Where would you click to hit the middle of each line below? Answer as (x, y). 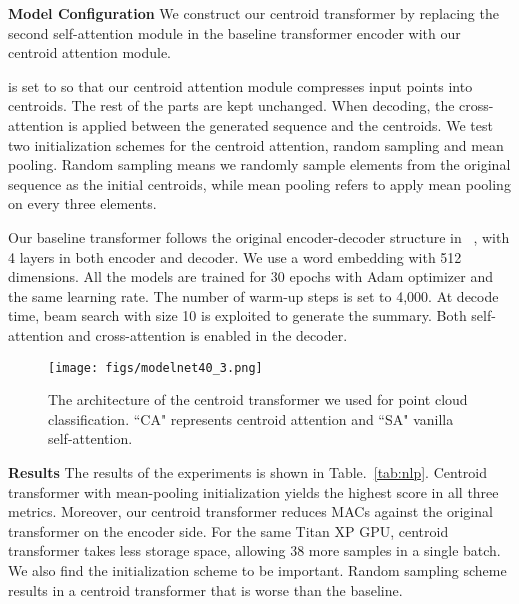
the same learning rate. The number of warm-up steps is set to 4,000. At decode (253, 295)
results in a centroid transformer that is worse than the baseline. (205, 589)
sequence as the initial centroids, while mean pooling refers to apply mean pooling (259, 183)
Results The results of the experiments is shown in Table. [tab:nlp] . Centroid (247, 471)
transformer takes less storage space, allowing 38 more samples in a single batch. (254, 550)
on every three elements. (82, 203)
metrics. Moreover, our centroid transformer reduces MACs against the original (250, 511)
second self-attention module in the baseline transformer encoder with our (234, 32)
